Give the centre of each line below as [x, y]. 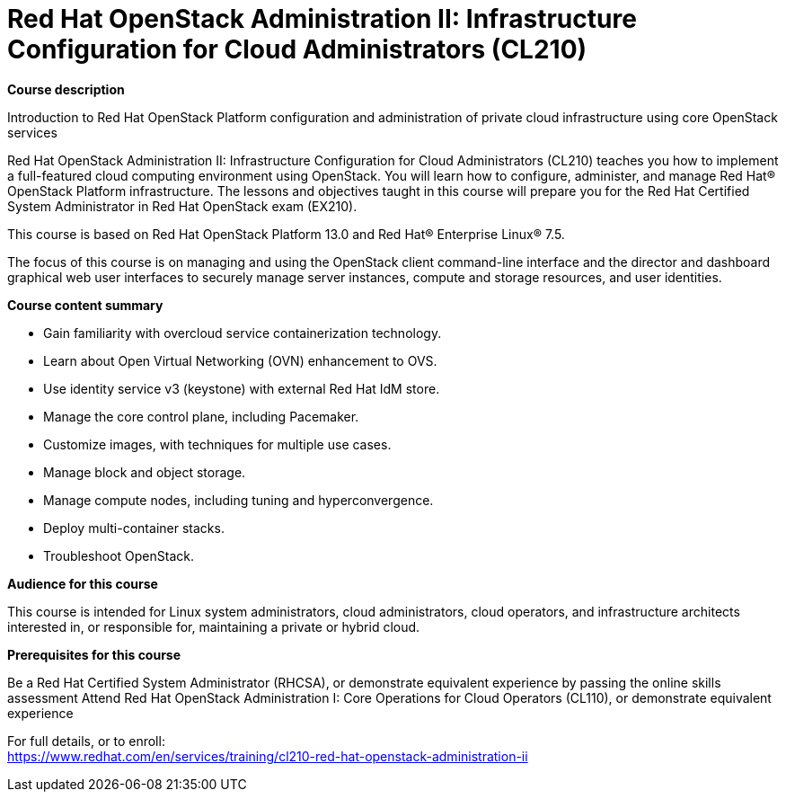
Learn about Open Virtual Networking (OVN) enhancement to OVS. [240, 360]
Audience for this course [83, 583]
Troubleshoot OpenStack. [119, 555]
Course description [66, 89]
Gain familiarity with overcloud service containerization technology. [243, 333]
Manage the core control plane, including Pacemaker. [201, 416]
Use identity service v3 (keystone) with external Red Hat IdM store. [242, 388]
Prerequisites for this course [94, 654]
